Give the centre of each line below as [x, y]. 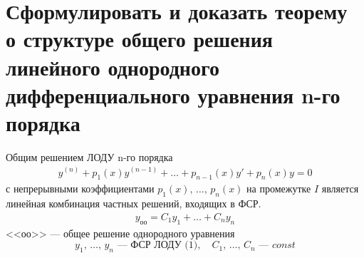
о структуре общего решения [139, 39]
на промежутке [279, 189]
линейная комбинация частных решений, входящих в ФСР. [134, 203]
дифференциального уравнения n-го [173, 94]
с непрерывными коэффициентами [80, 189]
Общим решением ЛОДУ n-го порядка [89, 156]
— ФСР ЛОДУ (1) [157, 246]
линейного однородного [113, 67]
